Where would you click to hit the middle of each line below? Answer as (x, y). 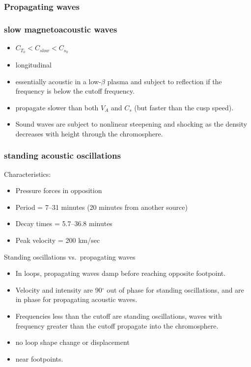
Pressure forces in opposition (59, 190)
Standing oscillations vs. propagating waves (70, 256)
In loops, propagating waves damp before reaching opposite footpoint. (121, 273)
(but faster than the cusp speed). (184, 107)
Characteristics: (28, 174)
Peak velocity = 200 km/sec (58, 240)
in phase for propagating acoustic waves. (76, 299)
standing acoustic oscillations (62, 155)
